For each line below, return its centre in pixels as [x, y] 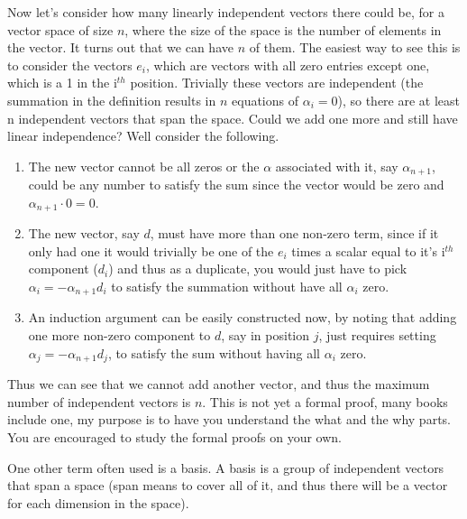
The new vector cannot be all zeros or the [144, 166]
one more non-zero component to [119, 335]
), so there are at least [399, 100]
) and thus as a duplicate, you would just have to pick [258, 269]
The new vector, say [84, 233]
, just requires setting [377, 335]
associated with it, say [337, 166]
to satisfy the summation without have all [227, 287]
